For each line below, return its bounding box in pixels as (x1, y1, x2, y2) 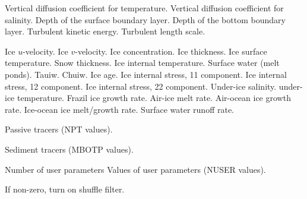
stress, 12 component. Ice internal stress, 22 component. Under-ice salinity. (5, 80, 277, 92)
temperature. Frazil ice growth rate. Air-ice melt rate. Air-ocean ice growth (17, 91, 291, 104)
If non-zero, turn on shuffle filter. (5, 183, 125, 195)
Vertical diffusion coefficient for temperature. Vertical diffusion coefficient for (5, 2, 284, 14)
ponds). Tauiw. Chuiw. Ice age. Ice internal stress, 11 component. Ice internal (5, 68, 287, 80)
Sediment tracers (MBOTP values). (5, 143, 134, 155)
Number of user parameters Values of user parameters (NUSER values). (5, 163, 266, 175)
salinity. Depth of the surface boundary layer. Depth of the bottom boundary (5, 13, 286, 26)
